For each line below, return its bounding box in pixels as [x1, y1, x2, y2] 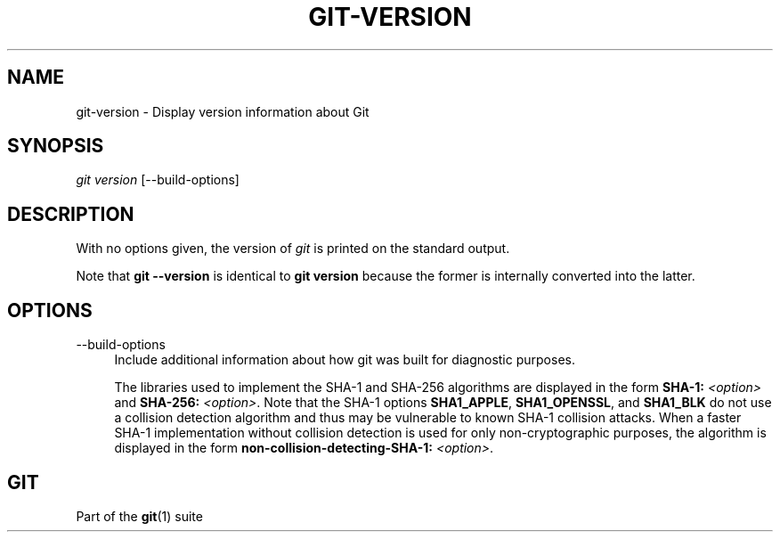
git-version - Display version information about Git [76, 103, 370, 119]
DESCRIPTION [7, 202, 134, 225]
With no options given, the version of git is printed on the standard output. [76, 241, 510, 257]
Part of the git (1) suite [76, 508, 203, 524]
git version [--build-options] [76, 172, 240, 188]
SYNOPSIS [7, 135, 104, 158]
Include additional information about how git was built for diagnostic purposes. [114, 352, 575, 368]
